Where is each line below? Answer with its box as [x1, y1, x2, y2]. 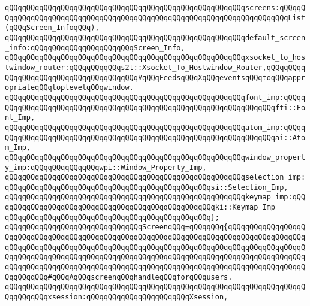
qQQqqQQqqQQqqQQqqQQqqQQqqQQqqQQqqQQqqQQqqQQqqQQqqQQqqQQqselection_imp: [5, 173, 306, 182]
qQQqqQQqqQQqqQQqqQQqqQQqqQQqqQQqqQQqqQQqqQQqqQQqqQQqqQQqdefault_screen [5, 33, 306, 42]
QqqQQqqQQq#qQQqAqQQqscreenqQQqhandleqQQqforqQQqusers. [5, 272, 233, 281]
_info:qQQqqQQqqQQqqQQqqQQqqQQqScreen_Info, [5, 43, 185, 52]
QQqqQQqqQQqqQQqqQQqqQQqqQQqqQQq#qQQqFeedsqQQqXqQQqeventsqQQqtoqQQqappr [5, 73, 306, 82]
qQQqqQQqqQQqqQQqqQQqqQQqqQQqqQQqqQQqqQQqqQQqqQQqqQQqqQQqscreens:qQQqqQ [5, 4, 306, 12]
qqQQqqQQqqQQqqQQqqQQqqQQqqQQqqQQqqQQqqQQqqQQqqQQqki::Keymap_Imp [5, 203, 276, 212]
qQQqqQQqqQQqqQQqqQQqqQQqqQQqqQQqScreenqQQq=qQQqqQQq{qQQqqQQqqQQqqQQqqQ [5, 223, 306, 232]
